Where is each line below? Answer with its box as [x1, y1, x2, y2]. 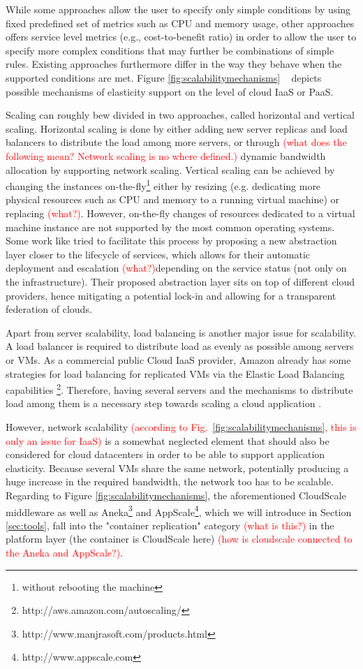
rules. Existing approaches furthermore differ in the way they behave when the [6, 57, 342, 71]
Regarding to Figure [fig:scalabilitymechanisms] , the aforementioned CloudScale [6, 487, 346, 502]
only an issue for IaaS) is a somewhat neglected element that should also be [6, 433, 329, 448]
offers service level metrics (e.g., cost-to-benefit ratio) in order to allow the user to [6, 29, 357, 44]
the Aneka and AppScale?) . [6, 545, 124, 559]
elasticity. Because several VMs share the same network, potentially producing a [6, 460, 349, 475]
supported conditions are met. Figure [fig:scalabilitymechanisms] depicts [6, 70, 322, 84]
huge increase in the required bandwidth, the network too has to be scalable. [6, 474, 334, 489]
